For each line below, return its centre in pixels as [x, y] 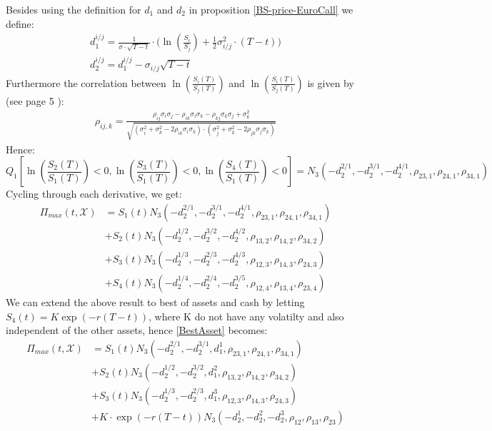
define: [20, 23]
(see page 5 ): [35, 100]
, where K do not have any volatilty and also [246, 316]
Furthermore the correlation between [86, 82]
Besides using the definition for [74, 9]
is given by [331, 82]
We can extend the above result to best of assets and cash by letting [155, 301]
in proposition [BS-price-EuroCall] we [271, 9]
